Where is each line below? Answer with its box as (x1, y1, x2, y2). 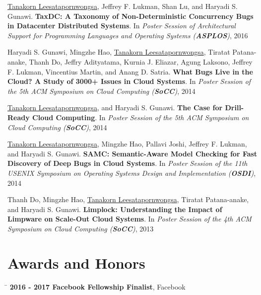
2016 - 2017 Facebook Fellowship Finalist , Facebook (9, 281, 186, 292)
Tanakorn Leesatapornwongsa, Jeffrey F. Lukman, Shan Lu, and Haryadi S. (7, 1, 238, 11)
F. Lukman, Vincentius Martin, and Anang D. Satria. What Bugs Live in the (7, 66, 253, 76)
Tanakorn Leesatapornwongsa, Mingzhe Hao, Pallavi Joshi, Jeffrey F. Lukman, (7, 139, 247, 149)
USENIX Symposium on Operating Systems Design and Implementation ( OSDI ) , (7, 167, 256, 178)
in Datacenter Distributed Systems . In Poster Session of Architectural (7, 20, 236, 31)
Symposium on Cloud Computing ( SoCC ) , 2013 (7, 223, 154, 233)
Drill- (225, 102, 244, 113)
